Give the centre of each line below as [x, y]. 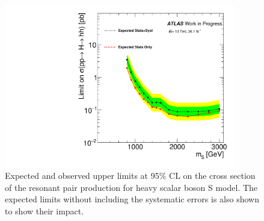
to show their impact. [45, 211]
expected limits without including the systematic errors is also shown [132, 199]
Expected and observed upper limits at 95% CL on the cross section [130, 176]
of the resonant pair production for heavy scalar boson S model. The [131, 187]
